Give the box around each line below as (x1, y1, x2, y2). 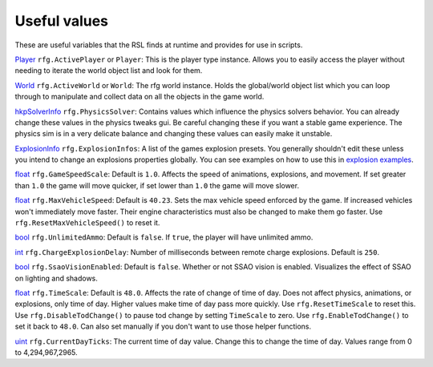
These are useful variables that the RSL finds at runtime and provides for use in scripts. (14, 40, 303, 50)
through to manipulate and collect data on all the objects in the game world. (14, 92, 265, 102)
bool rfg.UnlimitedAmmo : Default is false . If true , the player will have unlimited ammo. (14, 232, 314, 242)
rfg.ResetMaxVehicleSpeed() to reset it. (14, 218, 160, 228)
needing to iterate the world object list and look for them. (14, 66, 203, 75)
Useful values (14, 12, 108, 30)
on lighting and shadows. (14, 273, 98, 283)
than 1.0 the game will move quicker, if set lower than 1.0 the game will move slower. (14, 180, 300, 190)
